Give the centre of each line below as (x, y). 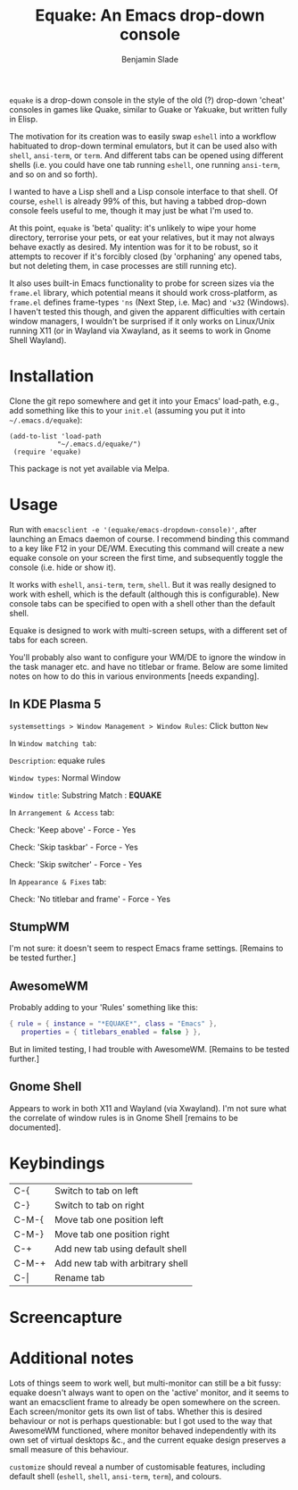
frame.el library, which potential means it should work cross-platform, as (144, 292)
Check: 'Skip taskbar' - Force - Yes (74, 847)
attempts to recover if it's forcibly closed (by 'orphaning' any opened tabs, (146, 256)
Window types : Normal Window (65, 777)
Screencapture (66, 1317)
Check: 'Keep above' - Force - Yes (73, 829)
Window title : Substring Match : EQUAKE (86, 795)
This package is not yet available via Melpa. (89, 468)
